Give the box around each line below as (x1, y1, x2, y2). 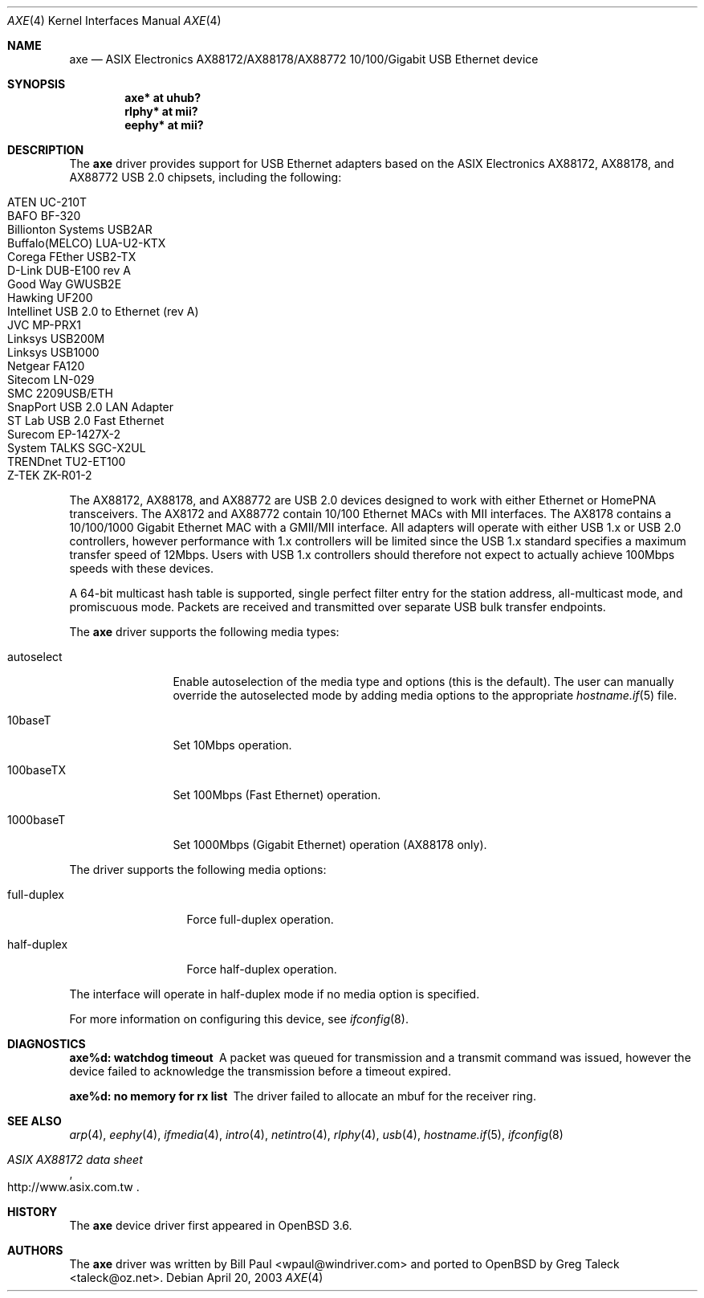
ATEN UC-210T (7, 195, 87, 209)
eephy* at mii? (124, 118, 204, 132)
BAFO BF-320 (7, 209, 81, 222)
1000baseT (7, 813, 66, 827)
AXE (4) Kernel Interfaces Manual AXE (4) (7, 14, 222, 27)
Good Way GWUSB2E (7, 277, 122, 291)
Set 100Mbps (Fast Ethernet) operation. (173, 788, 381, 802)
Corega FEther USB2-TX (7, 250, 136, 263)
